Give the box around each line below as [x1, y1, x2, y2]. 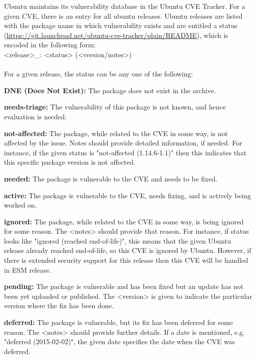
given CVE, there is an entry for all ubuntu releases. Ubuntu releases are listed [4, 10, 243, 21]
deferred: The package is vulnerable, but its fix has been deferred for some [4, 317, 233, 327]
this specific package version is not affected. [4, 157, 136, 167]
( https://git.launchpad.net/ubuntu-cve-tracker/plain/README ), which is [4, 30, 228, 40]
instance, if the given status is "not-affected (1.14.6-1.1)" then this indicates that [4, 147, 247, 157]
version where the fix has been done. [4, 300, 114, 311]
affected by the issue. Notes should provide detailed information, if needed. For [4, 138, 242, 148]
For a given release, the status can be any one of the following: [4, 69, 193, 79]
